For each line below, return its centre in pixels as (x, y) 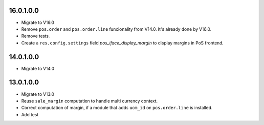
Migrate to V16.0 (38, 22)
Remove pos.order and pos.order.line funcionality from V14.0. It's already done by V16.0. (116, 29)
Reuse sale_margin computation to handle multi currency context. (89, 101)
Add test (30, 114)
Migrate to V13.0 (38, 94)
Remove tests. (35, 36)
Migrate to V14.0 (38, 68)
